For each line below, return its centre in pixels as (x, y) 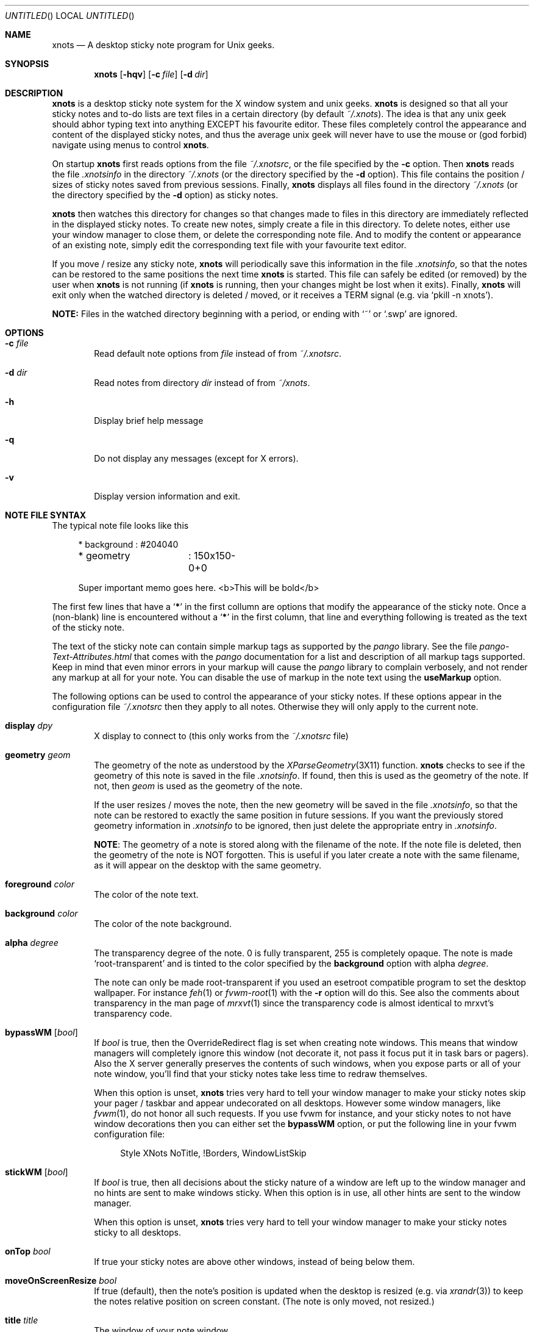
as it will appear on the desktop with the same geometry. (208, 865)
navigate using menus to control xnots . (130, 145)
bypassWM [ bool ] (41, 1032)
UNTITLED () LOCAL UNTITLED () (70, 16)
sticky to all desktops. (138, 1232)
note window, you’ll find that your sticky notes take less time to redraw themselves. (261, 1074)
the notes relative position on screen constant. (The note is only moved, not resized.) (264, 1301)
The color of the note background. (163, 924)
